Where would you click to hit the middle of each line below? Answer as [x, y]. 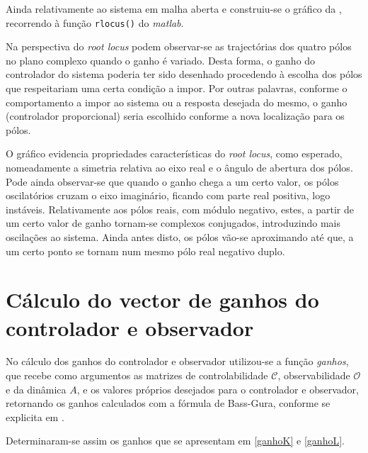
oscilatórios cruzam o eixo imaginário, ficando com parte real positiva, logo [168, 195]
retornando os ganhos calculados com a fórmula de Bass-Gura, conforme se [168, 403]
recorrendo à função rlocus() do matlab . [95, 22]
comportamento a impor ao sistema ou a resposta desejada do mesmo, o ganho [177, 102]
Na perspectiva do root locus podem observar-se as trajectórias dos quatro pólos [179, 46]
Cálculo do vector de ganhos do [162, 300]
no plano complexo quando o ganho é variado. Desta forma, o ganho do [161, 60]
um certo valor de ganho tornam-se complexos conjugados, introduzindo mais [173, 223]
